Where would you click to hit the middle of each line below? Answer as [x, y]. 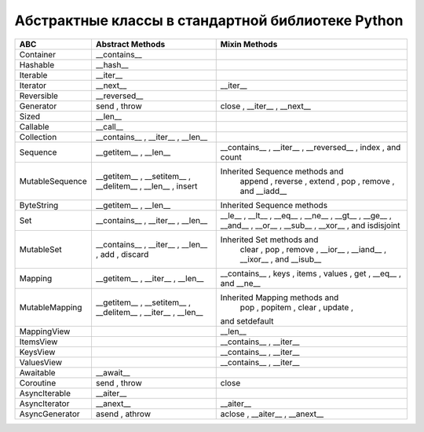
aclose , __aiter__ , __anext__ [272, 414]
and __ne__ [240, 283]
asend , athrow [123, 414]
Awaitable [37, 372]
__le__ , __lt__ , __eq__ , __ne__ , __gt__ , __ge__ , [306, 215]
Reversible [39, 96]
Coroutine [38, 383]
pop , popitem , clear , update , [296, 307]
